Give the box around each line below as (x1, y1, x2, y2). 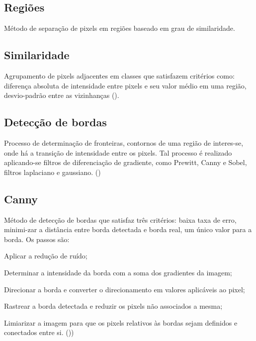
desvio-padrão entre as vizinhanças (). (4, 90, 119, 100)
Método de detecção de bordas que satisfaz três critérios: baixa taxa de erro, (4, 214, 237, 225)
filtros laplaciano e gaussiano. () (4, 167, 101, 177)
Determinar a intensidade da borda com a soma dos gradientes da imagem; (4, 267, 232, 277)
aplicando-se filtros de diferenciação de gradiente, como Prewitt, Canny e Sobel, (4, 157, 247, 168)
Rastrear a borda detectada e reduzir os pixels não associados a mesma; (4, 301, 223, 311)
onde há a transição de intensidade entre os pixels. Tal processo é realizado (4, 147, 232, 158)
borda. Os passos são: (4, 234, 70, 244)
